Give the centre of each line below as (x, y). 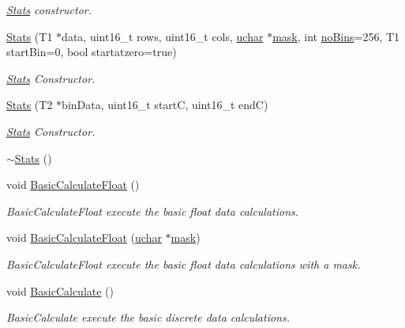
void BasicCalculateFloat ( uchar (84, 238)
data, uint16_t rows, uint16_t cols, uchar (163, 36)
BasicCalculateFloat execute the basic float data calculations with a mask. (184, 264)
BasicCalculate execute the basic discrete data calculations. (148, 317)
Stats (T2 (30, 105)
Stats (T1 (30, 36)
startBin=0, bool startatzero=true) (92, 52)
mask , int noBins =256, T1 (336, 36)
